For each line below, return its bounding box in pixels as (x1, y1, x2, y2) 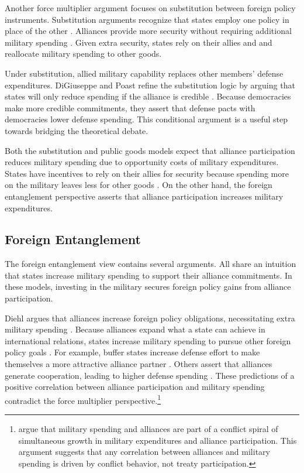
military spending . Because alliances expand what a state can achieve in (5, 323, 265, 335)
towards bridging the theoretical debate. (5, 124, 148, 136)
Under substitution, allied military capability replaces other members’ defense (5, 67, 284, 79)
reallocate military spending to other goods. (5, 47, 162, 60)
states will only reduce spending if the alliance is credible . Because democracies (5, 90, 291, 102)
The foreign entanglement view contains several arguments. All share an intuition (5, 258, 296, 270)
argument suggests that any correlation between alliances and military (18, 445, 270, 458)
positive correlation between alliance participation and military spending (5, 381, 265, 393)
